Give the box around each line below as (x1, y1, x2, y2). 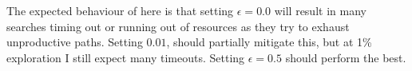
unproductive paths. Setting (6, 34, 143, 50)
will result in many (274, 2, 366, 18)
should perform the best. (285, 49, 406, 65)
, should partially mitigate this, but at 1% (166, 34, 372, 50)
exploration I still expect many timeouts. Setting (6, 49, 245, 65)
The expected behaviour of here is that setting (6, 2, 234, 18)
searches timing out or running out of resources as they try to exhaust (6, 18, 350, 34)
